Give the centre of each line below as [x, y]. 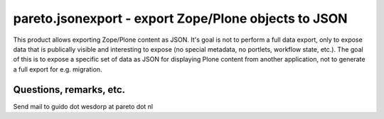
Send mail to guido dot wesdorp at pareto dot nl [83, 106]
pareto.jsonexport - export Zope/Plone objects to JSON [180, 18]
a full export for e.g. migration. [58, 69]
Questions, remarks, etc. [69, 90]
